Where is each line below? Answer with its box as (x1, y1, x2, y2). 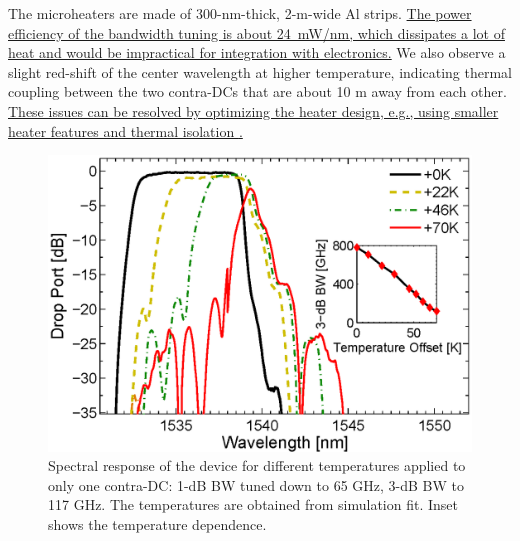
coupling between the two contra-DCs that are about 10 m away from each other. (8, 81, 507, 102)
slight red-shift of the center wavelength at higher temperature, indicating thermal (8, 61, 513, 82)
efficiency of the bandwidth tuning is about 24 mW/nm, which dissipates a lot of (8, 22, 505, 43)
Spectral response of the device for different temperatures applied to (48, 455, 466, 476)
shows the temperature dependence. (48, 514, 267, 534)
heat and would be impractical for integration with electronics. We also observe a (8, 42, 506, 63)
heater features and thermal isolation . (8, 120, 243, 141)
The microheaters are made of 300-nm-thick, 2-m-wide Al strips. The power (8, 3, 472, 23)
